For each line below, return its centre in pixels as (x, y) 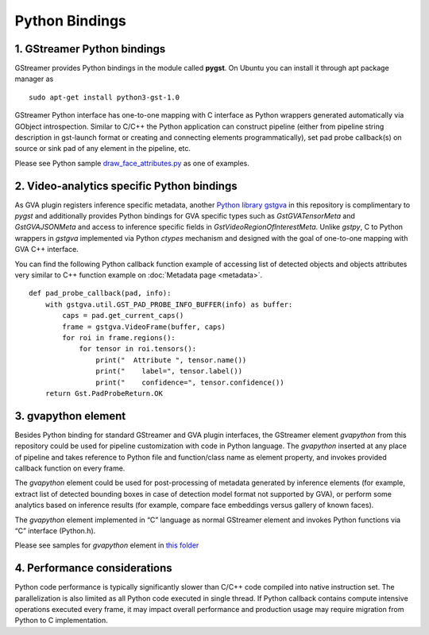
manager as (34, 79)
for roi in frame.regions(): (119, 338)
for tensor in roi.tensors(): (138, 349)
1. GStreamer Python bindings (90, 49)
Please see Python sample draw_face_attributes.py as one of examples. (132, 163)
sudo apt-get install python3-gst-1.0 (104, 97)
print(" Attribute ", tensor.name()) (171, 360)
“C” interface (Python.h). (55, 530)
